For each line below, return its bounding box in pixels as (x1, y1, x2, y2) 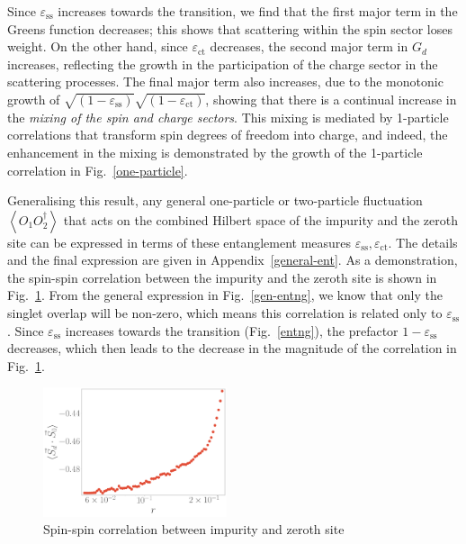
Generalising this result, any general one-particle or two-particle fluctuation (7, 191, 423, 210)
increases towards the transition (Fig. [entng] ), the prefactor (65, 321, 399, 340)
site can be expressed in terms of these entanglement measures (7, 232, 352, 251)
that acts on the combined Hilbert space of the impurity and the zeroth (63, 210, 458, 229)
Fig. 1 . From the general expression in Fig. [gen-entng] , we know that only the (7, 286, 443, 304)
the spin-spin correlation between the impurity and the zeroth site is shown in (7, 267, 437, 286)
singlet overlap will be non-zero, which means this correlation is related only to (7, 304, 443, 322)
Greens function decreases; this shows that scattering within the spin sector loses (7, 19, 453, 38)
